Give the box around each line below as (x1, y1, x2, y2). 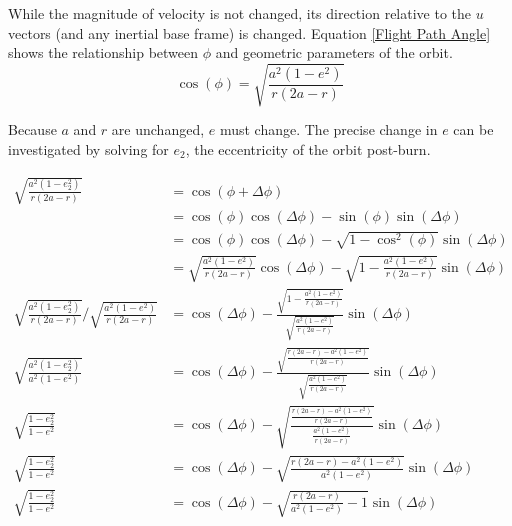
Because (8, 119, 57, 140)
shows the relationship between (8, 42, 199, 63)
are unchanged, (111, 119, 205, 140)
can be (453, 119, 494, 140)
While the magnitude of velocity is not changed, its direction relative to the (8, 3, 472, 23)
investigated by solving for (8, 138, 169, 159)
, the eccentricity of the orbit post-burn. (185, 138, 431, 159)
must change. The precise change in (219, 119, 438, 140)
